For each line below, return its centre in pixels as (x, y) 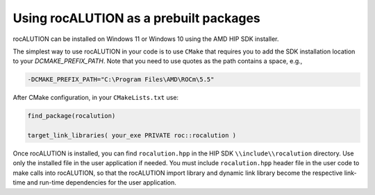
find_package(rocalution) (72, 116)
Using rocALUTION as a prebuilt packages (136, 18)
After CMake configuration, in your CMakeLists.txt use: (96, 98)
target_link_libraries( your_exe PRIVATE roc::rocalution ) (132, 136)
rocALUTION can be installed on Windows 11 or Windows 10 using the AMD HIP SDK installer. (146, 39)
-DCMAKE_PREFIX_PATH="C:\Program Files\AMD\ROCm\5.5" (121, 79)
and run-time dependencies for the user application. (102, 183)
